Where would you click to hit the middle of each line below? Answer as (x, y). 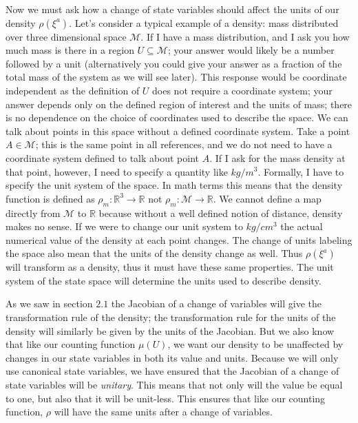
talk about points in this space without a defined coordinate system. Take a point (178, 131)
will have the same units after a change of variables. (163, 412)
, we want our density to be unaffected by (255, 344)
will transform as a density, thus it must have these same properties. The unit (170, 267)
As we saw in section (49, 303)
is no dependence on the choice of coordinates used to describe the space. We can (177, 117)
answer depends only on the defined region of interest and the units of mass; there (179, 104)
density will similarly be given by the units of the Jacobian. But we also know (170, 330)
